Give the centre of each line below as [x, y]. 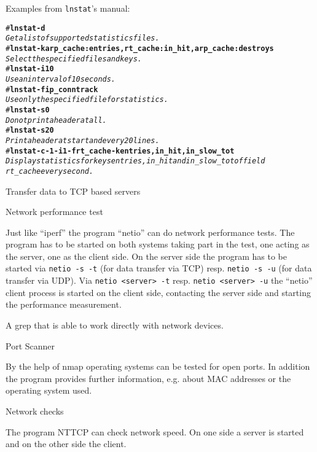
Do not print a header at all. [56, 120]
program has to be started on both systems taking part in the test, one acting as [158, 244]
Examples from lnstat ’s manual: [68, 8]
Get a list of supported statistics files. [83, 38]
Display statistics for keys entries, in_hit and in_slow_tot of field [135, 161]
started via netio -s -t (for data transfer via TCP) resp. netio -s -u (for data [159, 268]
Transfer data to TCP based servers [73, 191]
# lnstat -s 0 [28, 110]
